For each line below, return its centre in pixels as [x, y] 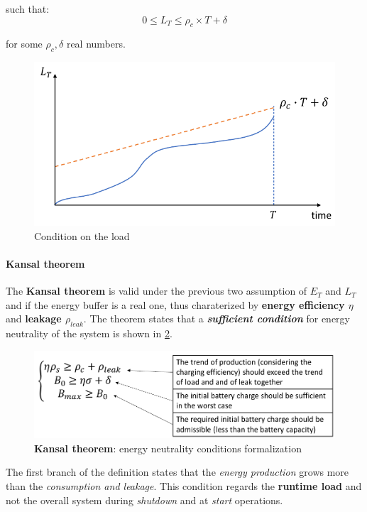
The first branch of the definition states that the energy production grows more [177, 472]
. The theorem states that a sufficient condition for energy [217, 318]
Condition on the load [82, 235]
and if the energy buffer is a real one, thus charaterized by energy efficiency [175, 304]
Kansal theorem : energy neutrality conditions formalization [168, 448]
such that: [28, 9]
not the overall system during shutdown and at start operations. [144, 500]
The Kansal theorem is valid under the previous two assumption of [157, 291]
